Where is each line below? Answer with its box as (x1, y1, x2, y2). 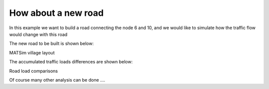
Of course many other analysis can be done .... (9, 77, 106, 83)
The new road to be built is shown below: (9, 41, 94, 46)
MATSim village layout (9, 49, 55, 55)
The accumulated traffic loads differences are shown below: (9, 59, 133, 65)
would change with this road (9, 31, 68, 37)
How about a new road (9, 7, 104, 18)
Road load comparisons (9, 68, 58, 74)
